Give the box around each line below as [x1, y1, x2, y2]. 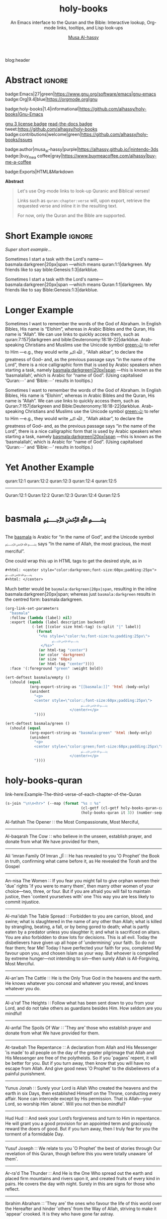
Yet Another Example [5, 462, 94, 473]
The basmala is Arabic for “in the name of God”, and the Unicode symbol [5, 534, 154, 540]
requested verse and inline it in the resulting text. [17, 203, 118, 209]
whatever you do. [5, 986, 41, 992]
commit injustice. [5, 899, 40, 905]
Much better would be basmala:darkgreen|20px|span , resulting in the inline [5, 585, 157, 592]
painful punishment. [5, 1071, 46, 1077]
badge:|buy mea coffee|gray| [5, 153, 63, 160]
